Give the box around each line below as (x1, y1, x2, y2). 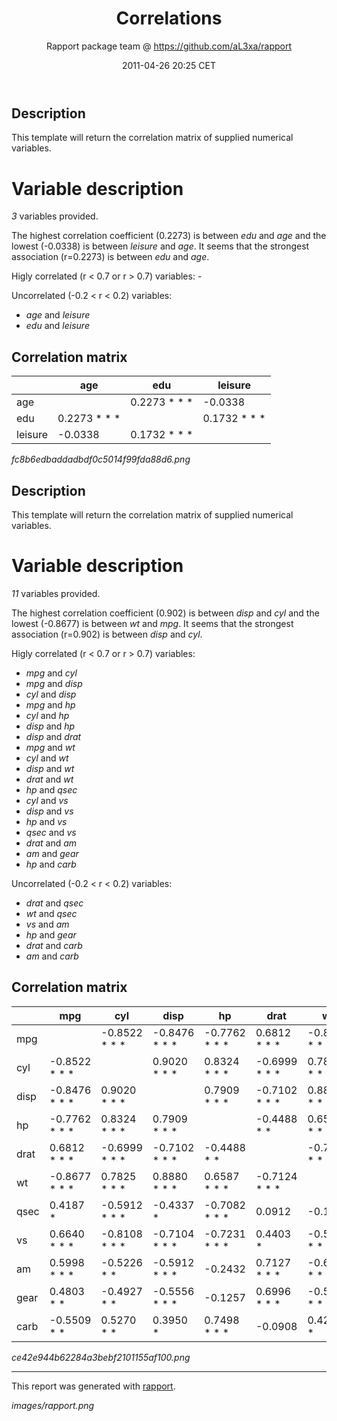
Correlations (115, 7, 223, 30)
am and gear (25, 847, 79, 859)
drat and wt (25, 773, 74, 785)
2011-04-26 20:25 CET (121, 59, 217, 71)
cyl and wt (25, 752, 69, 764)
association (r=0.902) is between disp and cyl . (11, 628, 203, 640)
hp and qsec (25, 783, 78, 796)
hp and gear (25, 928, 77, 941)
